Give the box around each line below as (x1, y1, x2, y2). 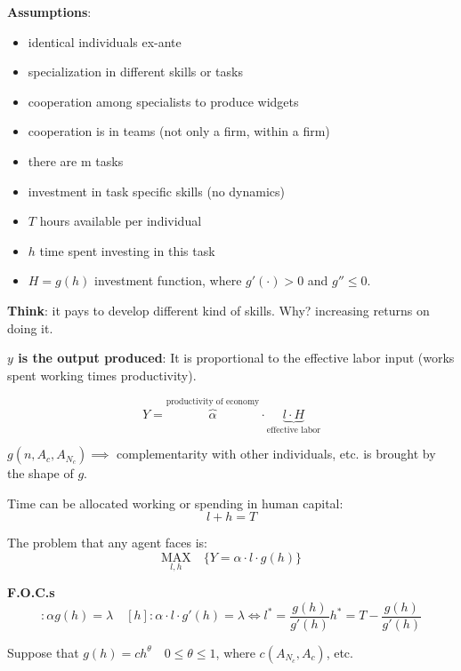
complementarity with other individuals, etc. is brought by (117, 444, 436, 463)
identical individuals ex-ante (28, 32, 182, 51)
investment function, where (93, 271, 242, 290)
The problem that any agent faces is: (7, 533, 207, 552)
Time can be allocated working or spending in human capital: (7, 493, 344, 512)
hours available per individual (39, 212, 202, 230)
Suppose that (7, 643, 79, 661)
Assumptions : (7, 3, 92, 20)
